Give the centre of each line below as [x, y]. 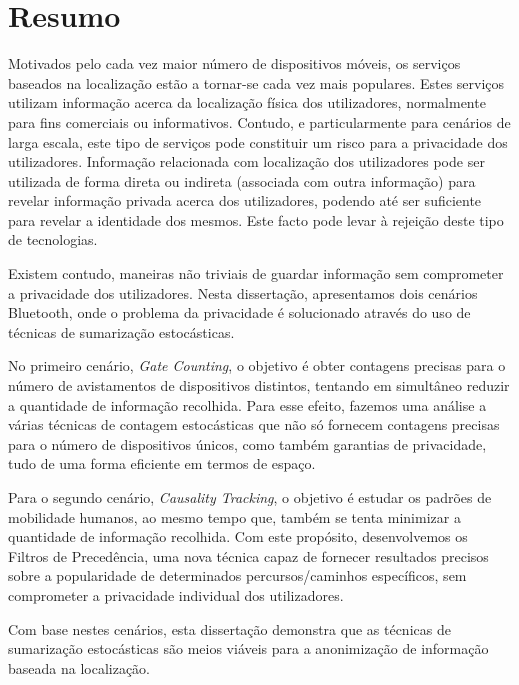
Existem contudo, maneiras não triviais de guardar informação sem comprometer [256, 273]
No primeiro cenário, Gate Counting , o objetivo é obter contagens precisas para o [257, 365]
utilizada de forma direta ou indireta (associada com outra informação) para [242, 180]
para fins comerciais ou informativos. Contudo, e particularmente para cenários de [259, 121]
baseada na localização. [79, 667]
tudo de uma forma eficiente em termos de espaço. [162, 463]
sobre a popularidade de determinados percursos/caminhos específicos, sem [237, 575]
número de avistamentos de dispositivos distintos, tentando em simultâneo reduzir [259, 385]
